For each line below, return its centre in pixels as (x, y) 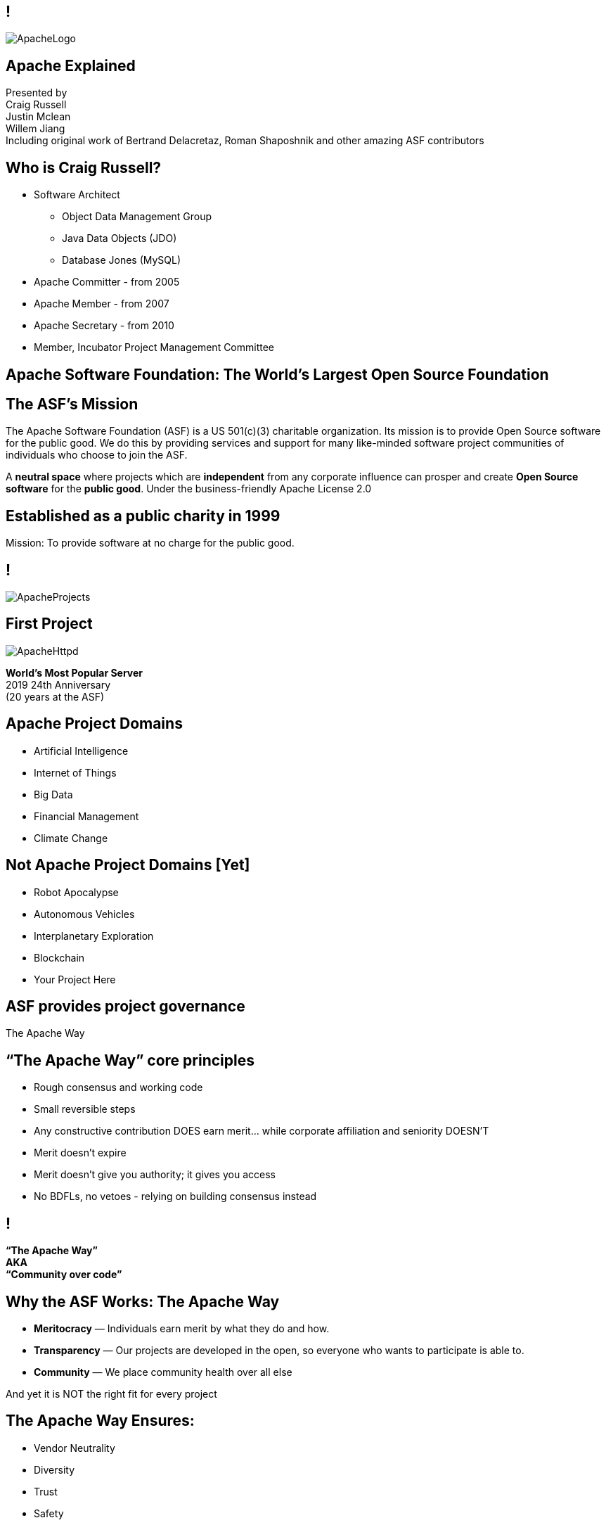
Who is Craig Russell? (84, 167)
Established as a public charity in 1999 (143, 516)
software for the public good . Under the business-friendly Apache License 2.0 (189, 489)
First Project (49, 624)
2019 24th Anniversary (58, 684)
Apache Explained (71, 65)
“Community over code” (64, 1275)
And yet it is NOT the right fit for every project (111, 1393)
